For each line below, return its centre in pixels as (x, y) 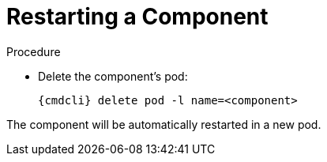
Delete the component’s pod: (113, 76)
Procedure (34, 51)
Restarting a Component (137, 17)
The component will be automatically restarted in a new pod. (164, 124)
